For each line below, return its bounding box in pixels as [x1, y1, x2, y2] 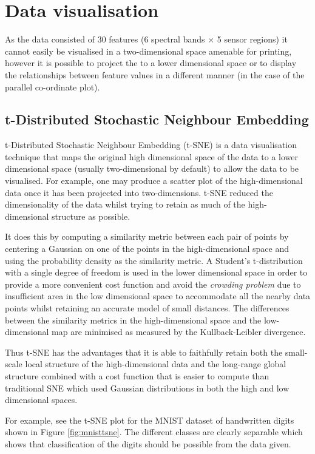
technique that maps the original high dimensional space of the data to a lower [5, 150, 298, 163]
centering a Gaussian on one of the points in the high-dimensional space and [5, 242, 289, 255]
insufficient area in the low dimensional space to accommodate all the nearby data [5, 290, 311, 302]
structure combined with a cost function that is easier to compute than [5, 369, 269, 382]
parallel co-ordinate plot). [5, 80, 100, 93]
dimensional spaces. [5, 393, 78, 406]
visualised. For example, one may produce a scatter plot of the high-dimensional [5, 174, 303, 187]
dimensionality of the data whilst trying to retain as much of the [5, 198, 245, 211]
